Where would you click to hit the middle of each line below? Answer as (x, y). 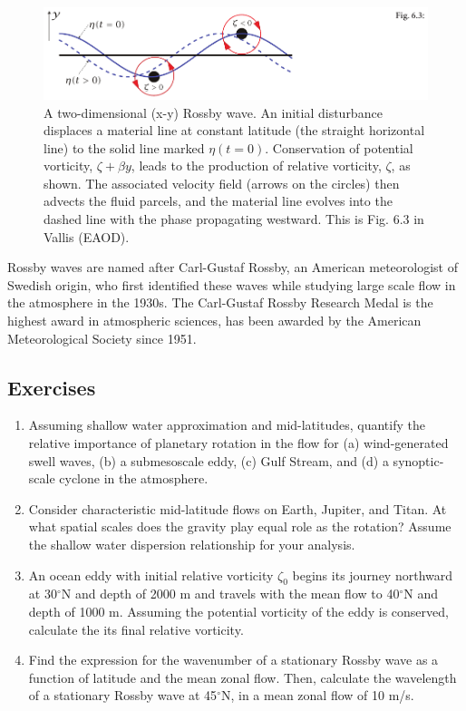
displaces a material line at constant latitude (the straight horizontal (234, 130)
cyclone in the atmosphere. (134, 478)
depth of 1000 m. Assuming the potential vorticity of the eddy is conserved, (238, 611)
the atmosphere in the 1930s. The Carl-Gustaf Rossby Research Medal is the (220, 302)
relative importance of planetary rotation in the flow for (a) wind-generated (238, 443)
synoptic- (418, 460)
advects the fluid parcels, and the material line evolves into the (218, 201)
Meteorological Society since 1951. (102, 338)
